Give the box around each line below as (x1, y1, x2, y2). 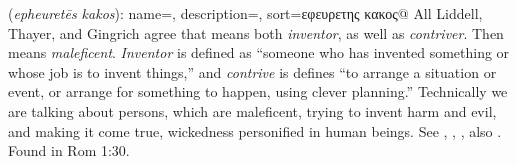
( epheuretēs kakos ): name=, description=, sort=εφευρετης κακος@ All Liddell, (8, 3, 483, 23)
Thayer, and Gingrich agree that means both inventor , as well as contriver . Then (8, 22, 504, 43)
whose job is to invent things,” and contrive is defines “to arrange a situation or (8, 61, 497, 82)
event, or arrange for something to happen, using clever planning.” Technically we (8, 81, 508, 102)
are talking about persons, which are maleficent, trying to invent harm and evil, (8, 100, 497, 121)
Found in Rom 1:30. (8, 140, 130, 161)
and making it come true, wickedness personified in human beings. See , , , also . (8, 120, 502, 141)
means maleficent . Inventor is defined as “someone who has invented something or (8, 42, 510, 63)
